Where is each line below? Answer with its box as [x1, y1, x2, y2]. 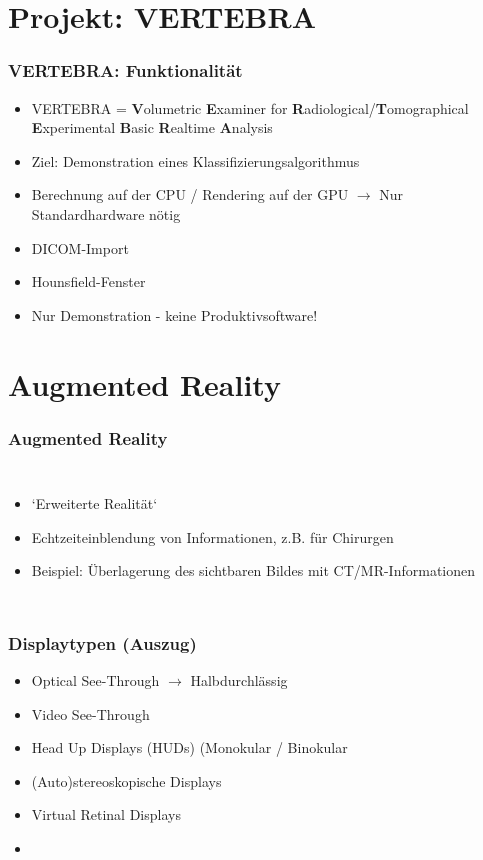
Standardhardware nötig [31, 203, 181, 224]
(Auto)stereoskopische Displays [31, 770, 222, 791]
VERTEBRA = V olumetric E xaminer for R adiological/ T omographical [31, 97, 469, 118]
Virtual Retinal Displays [31, 804, 181, 825]
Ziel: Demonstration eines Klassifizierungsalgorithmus [31, 150, 360, 171]
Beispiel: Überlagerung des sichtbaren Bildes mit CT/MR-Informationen [31, 560, 476, 581]
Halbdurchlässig [190, 669, 288, 690]
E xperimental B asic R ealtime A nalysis [31, 117, 273, 138]
